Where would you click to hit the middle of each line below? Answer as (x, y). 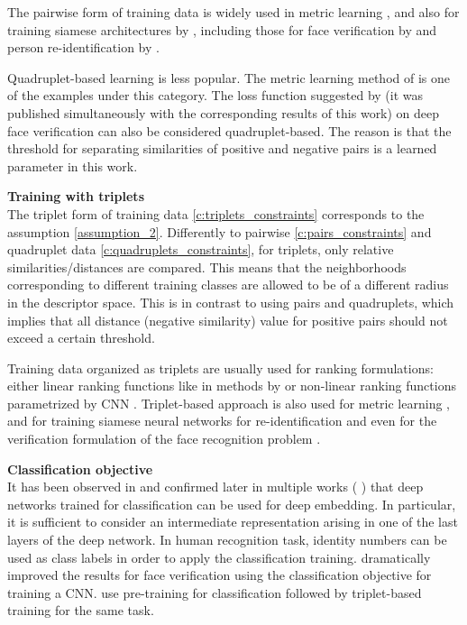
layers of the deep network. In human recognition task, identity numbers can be (227, 540)
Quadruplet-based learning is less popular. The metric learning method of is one (229, 77)
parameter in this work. (73, 165)
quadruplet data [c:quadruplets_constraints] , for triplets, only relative (201, 249)
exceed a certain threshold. (81, 338)
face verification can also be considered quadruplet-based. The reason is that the (229, 130)
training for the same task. (81, 610)
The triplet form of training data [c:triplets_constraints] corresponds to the (216, 213)
